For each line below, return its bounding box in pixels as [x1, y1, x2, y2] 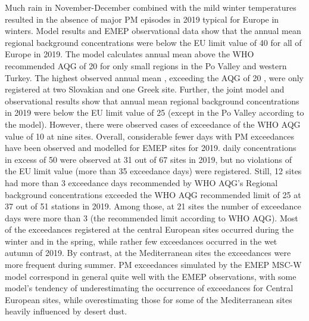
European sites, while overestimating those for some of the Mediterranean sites [5, 293, 292, 305]
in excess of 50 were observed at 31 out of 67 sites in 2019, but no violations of [5, 153, 292, 165]
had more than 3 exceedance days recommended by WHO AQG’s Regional [5, 176, 278, 189]
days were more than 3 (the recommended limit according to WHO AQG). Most [5, 211, 298, 224]
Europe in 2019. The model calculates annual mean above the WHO [5, 48, 254, 60]
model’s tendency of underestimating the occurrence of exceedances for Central [5, 282, 294, 294]
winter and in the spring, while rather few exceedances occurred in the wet [5, 234, 277, 247]
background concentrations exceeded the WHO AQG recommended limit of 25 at [5, 188, 301, 200]
